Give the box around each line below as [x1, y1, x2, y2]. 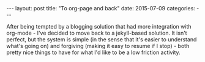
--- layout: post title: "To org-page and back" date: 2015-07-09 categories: [6, 5, 196, 12]
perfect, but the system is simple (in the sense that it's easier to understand [6, 36, 197, 43]
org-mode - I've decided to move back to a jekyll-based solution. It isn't [6, 29, 188, 36]
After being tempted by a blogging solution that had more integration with [6, 23, 192, 30]
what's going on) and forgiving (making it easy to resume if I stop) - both [6, 43, 190, 49]
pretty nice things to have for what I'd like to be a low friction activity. [6, 49, 181, 56]
